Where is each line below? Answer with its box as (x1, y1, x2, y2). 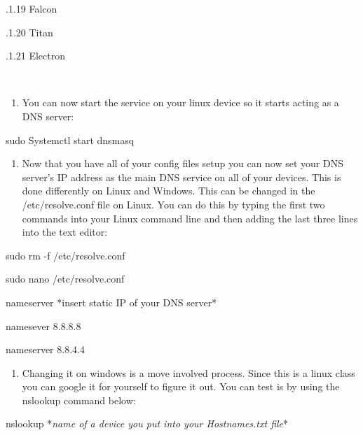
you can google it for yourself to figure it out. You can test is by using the (22, 379, 340, 394)
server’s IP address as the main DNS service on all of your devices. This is (22, 169, 341, 184)
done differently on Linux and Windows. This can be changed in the (22, 183, 315, 198)
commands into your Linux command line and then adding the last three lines (22, 211, 358, 225)
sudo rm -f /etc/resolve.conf (6, 248, 125, 262)
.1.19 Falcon (6, 1, 57, 15)
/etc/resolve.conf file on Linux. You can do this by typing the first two (22, 197, 325, 211)
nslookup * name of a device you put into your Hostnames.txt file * (6, 416, 289, 431)
